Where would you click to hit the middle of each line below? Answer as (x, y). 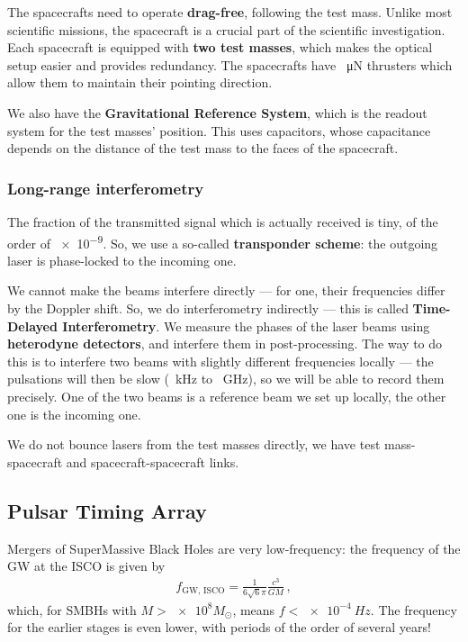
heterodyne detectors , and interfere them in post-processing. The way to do (225, 344)
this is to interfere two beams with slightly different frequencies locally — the (220, 361)
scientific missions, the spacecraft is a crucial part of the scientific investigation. (226, 29)
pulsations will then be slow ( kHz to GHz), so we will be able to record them (226, 379)
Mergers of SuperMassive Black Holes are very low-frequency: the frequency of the (234, 548)
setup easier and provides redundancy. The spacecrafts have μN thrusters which (230, 64)
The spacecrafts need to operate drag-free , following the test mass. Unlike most (230, 12)
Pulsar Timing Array (107, 510)
